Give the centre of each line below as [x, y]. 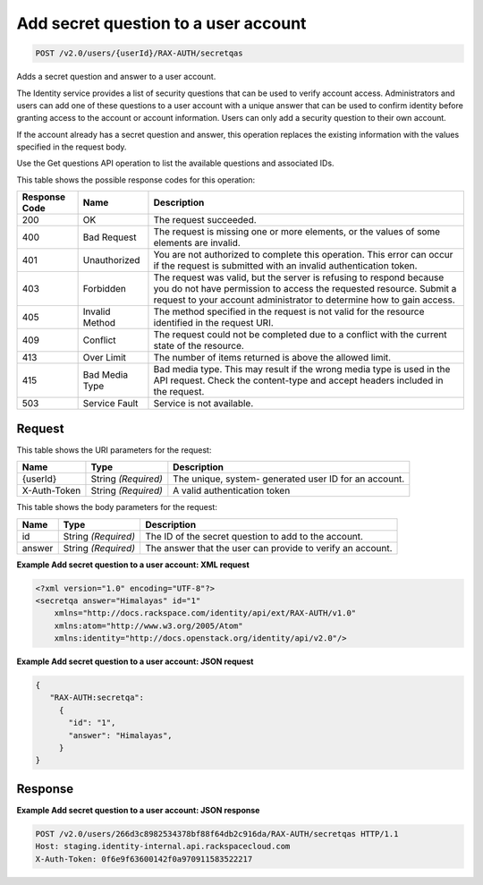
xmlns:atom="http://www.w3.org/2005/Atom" [148, 625]
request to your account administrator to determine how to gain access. [304, 300]
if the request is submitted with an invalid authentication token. [285, 266]
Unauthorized [111, 260]
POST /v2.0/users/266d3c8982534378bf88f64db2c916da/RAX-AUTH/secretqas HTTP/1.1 [217, 834]
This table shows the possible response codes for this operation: [136, 180]
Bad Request [110, 237]
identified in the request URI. [214, 323]
